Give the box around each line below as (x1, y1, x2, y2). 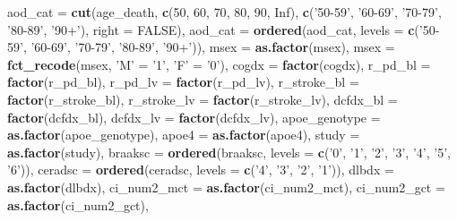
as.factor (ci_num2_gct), (7, 195, 149, 214)
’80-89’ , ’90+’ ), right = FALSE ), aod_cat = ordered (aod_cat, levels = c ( (7, 20, 419, 38)
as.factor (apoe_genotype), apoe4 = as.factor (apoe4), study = (7, 125, 360, 144)
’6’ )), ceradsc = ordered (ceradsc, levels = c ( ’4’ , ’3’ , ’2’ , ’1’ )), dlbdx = (7, 160, 394, 179)
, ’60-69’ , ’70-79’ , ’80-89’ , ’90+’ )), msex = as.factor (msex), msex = (22, 38, 395, 56)
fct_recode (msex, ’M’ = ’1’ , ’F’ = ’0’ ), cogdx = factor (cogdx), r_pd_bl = (7, 55, 431, 73)
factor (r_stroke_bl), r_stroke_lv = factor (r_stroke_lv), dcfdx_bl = (7, 89, 398, 108)
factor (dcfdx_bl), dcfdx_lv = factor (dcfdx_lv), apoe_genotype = (7, 107, 381, 126)
